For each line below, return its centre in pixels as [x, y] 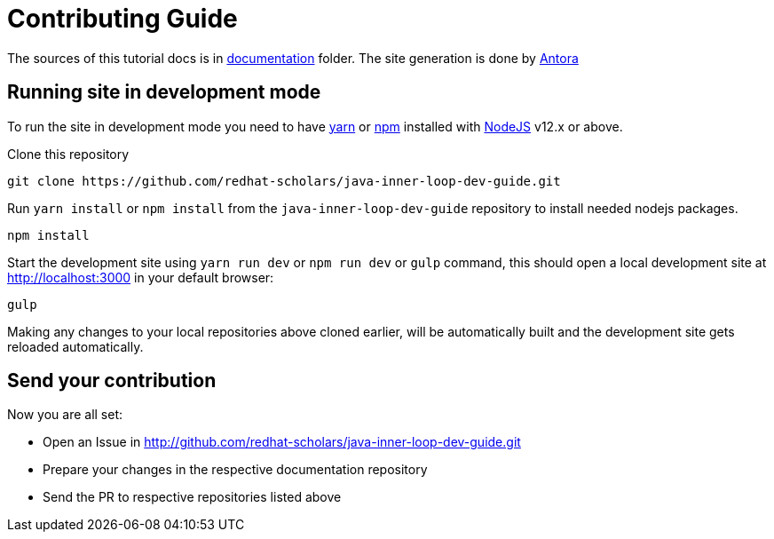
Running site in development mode [164, 92]
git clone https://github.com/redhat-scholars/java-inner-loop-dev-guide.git [284, 181]
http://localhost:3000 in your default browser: [141, 277]
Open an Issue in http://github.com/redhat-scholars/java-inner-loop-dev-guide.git [282, 442]
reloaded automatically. [75, 346]
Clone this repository [68, 154]
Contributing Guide [122, 19]
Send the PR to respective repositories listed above [192, 497]
